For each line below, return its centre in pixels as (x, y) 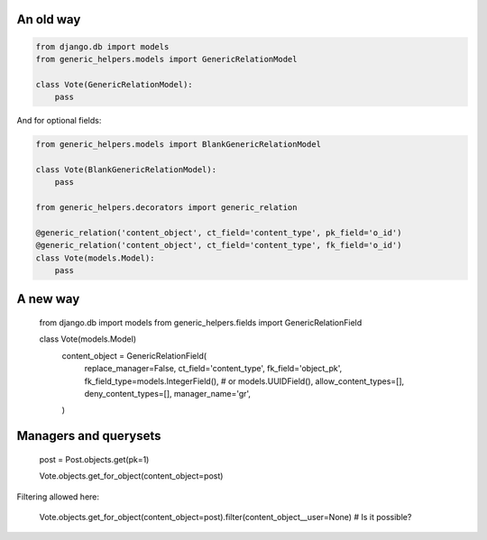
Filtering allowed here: (58, 497)
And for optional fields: (59, 121)
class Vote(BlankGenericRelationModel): (126, 169)
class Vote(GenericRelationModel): (114, 84)
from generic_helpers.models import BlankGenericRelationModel (179, 145)
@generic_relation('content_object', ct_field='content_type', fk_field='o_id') (219, 245)
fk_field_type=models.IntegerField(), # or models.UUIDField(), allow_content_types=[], (244, 381)
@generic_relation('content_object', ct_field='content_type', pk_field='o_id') (219, 233)
